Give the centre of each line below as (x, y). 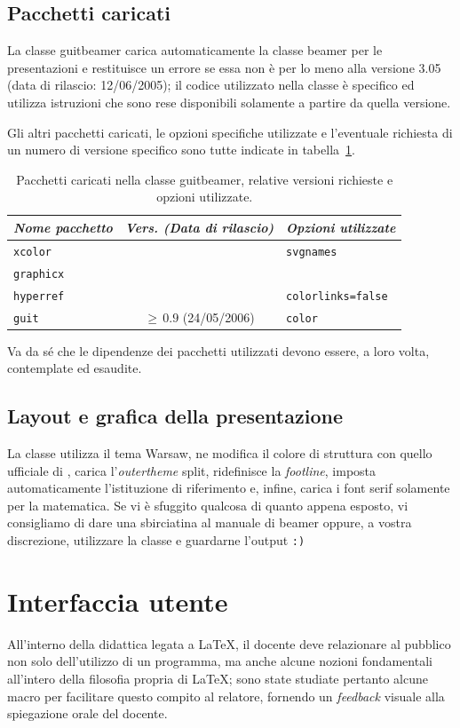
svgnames (312, 252)
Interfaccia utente (118, 601)
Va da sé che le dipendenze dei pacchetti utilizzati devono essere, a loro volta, (218, 350)
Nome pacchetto (63, 227)
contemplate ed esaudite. (75, 368)
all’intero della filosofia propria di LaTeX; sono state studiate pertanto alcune (218, 678)
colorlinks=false (337, 296)
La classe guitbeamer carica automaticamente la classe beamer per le (195, 50)
